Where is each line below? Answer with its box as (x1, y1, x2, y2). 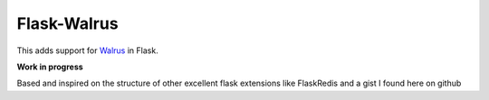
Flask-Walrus (16, 14, 119, 33)
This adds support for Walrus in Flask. (16, 45, 158, 56)
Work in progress (16, 61, 83, 72)
